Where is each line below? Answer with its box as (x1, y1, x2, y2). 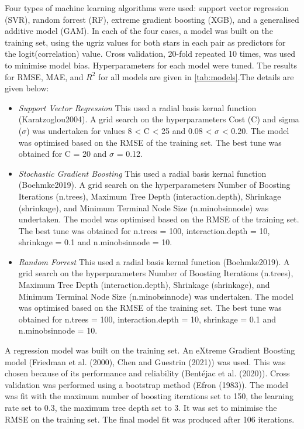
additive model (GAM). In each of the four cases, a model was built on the (5, 25, 273, 37)
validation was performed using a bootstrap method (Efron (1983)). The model (5, 378, 288, 390)
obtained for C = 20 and (18, 147, 107, 160)
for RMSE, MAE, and (5, 70, 84, 83)
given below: (5, 82, 49, 94)
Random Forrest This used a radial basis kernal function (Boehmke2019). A (18, 255, 290, 267)
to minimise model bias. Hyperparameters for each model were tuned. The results (5, 59, 297, 71)
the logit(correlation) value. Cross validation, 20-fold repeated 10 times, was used (5, 47, 296, 60)
